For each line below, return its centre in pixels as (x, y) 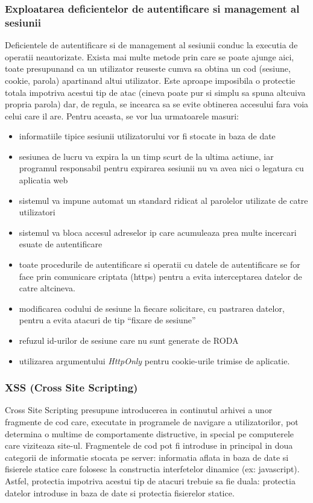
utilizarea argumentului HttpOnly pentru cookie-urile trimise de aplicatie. (154, 360)
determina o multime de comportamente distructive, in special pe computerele (149, 433)
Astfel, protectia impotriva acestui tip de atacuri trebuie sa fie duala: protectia (150, 480)
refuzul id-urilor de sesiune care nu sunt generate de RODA (129, 340)
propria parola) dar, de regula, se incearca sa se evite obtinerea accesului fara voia (157, 104)
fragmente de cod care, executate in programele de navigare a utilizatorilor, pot (152, 422)
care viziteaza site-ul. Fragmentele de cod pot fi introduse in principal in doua (149, 445)
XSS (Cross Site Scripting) (71, 388)
